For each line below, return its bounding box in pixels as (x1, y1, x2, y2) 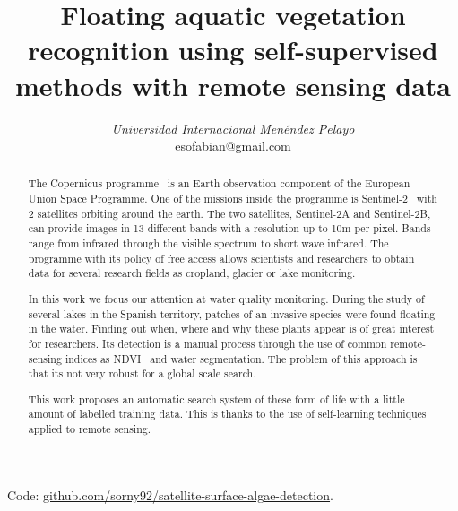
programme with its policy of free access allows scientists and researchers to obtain (28, 250, 415, 265)
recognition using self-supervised (28, 31, 438, 68)
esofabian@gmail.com (175, 136, 291, 155)
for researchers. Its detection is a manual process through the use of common (28, 335, 387, 351)
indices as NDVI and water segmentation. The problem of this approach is (65, 351, 418, 366)
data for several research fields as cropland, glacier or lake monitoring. (28, 265, 356, 281)
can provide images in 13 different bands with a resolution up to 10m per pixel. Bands (28, 221, 431, 236)
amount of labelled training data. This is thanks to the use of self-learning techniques (28, 406, 427, 421)
